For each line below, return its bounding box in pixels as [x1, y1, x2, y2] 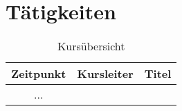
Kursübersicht [57, 38, 125, 54]
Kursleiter [77, 65, 134, 82]
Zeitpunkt [11, 65, 66, 82]
